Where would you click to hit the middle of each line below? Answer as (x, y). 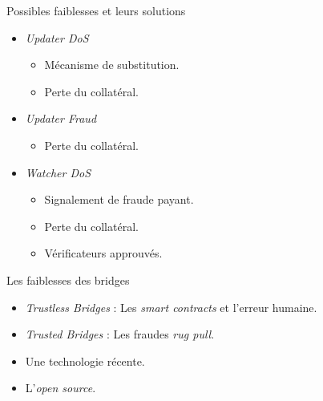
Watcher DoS (58, 172)
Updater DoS (57, 37)
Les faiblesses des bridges (68, 279)
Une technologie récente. (85, 360)
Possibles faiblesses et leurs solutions (96, 10)
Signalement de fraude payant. (119, 199)
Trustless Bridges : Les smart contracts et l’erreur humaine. (171, 307)
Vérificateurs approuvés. (103, 253)
